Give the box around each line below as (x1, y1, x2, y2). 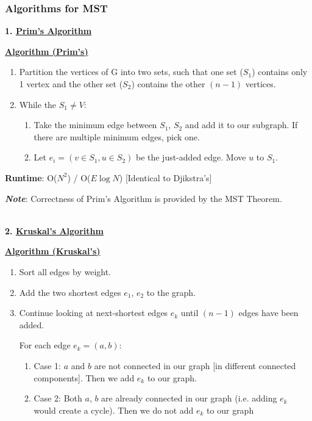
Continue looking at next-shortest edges (19, 306, 168, 319)
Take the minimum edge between (34, 118, 157, 131)
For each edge (19, 339, 71, 351)
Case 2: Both (34, 392, 82, 405)
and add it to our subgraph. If (185, 118, 298, 131)
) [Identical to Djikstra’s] (119, 171, 212, 184)
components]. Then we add (34, 371, 135, 384)
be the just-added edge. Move (135, 151, 246, 164)
